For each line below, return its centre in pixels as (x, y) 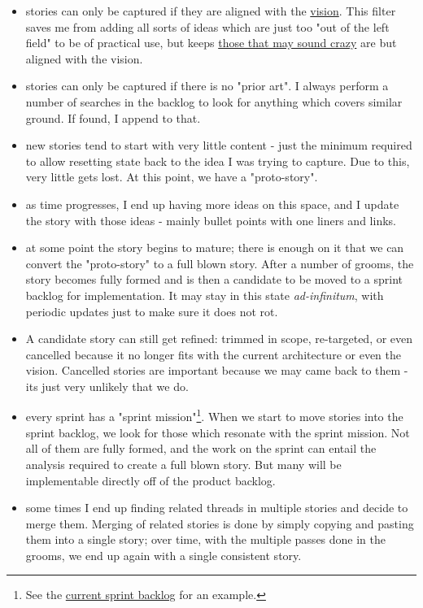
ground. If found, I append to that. (113, 117)
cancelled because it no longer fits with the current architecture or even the (213, 354)
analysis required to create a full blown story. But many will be (183, 464)
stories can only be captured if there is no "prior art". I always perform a (207, 86)
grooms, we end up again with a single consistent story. (164, 555)
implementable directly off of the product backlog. (150, 480)
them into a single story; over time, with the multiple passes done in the (205, 539)
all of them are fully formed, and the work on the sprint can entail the (201, 448)
